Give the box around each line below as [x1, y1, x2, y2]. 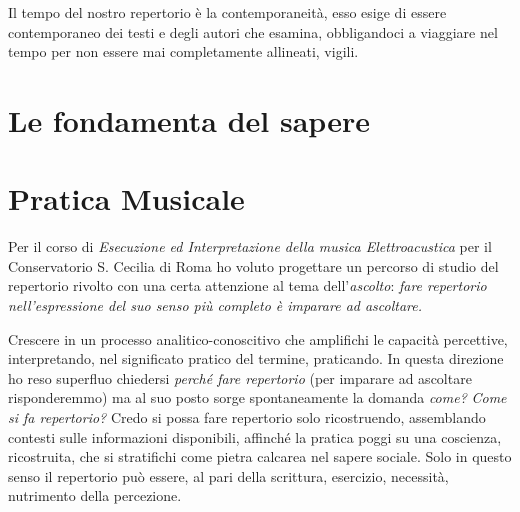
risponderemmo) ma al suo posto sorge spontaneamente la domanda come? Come [8, 387, 507, 408]
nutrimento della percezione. [8, 485, 182, 506]
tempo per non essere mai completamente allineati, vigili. [8, 41, 359, 62]
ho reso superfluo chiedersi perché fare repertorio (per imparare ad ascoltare [8, 367, 472, 388]
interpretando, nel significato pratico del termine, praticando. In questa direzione [8, 348, 504, 369]
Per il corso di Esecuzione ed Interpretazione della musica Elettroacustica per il [8, 236, 492, 257]
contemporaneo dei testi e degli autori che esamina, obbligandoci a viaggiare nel [8, 21, 498, 42]
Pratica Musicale [8, 178, 245, 219]
